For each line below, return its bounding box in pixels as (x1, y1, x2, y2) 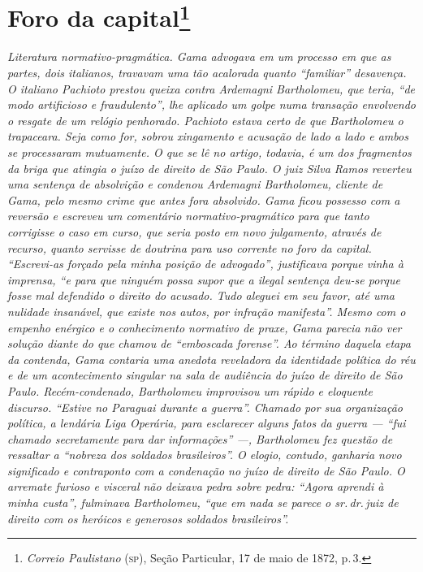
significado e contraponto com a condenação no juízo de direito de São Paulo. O (7, 461, 405, 479)
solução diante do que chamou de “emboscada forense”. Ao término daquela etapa (7, 335, 411, 352)
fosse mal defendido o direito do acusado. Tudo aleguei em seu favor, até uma (7, 287, 395, 304)
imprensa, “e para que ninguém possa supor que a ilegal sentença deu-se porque (7, 271, 400, 288)
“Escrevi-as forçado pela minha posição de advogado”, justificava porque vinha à (7, 255, 404, 272)
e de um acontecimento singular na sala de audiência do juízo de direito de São (7, 366, 403, 383)
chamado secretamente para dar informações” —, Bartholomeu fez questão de (7, 430, 393, 447)
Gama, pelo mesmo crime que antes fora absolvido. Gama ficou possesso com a (7, 191, 400, 208)
